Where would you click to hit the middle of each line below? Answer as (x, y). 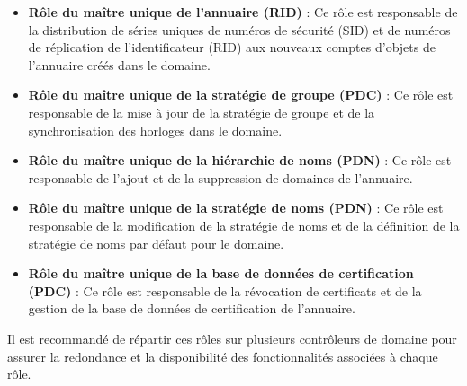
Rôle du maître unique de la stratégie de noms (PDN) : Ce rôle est (236, 208)
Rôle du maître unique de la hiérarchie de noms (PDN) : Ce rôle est (240, 160)
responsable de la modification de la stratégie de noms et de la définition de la (244, 225)
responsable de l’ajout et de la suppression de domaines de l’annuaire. (220, 177)
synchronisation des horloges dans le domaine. (155, 130)
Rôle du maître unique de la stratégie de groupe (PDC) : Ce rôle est (241, 95)
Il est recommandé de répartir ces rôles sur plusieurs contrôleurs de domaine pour (232, 338)
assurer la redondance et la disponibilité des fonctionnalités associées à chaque (223, 356)
